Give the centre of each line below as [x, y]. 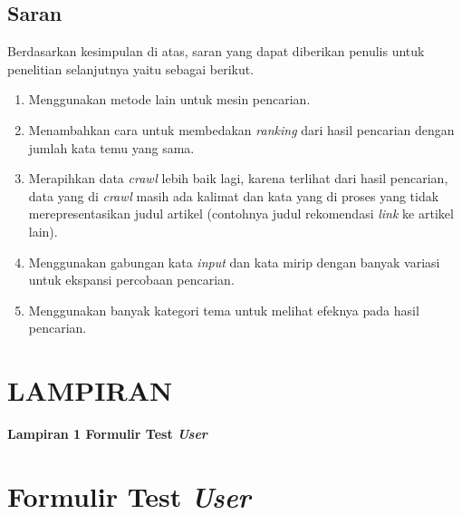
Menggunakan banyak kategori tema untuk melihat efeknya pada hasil [224, 310]
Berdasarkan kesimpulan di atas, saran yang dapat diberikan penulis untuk [216, 51]
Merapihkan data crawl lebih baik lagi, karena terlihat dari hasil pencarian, [238, 178]
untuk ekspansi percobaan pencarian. [131, 280]
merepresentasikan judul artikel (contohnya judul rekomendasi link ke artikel [241, 214]
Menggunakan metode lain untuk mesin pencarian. [169, 99]
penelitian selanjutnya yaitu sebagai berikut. [131, 68]
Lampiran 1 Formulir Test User [107, 434]
